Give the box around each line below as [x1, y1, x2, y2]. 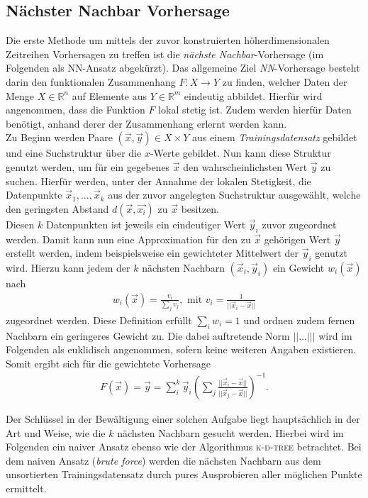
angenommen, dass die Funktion [6, 102, 145, 117]
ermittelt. [6, 480, 47, 495]
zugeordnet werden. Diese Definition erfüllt [6, 312, 192, 327]
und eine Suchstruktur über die [6, 145, 142, 160]
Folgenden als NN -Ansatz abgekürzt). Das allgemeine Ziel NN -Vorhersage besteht [6, 60, 360, 75]
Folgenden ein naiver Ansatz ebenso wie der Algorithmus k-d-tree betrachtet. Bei [6, 439, 362, 454]
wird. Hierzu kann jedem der [6, 260, 130, 275]
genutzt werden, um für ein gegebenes [6, 159, 170, 174]
